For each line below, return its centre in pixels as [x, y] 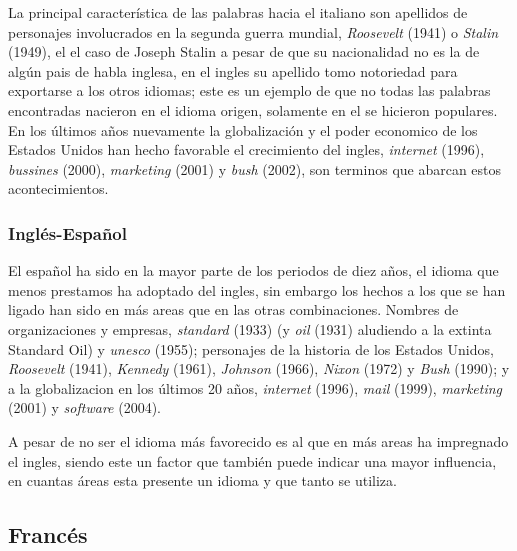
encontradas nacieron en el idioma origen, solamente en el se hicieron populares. [253, 109]
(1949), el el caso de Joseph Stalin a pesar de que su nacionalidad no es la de [244, 51]
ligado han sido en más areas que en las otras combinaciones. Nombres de [233, 309]
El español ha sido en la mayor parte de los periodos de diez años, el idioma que [253, 270]
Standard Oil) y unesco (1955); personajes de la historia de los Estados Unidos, [251, 348]
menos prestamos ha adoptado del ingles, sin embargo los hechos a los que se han [257, 289]
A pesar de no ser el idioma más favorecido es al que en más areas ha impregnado [258, 440]
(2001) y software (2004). [84, 407]
